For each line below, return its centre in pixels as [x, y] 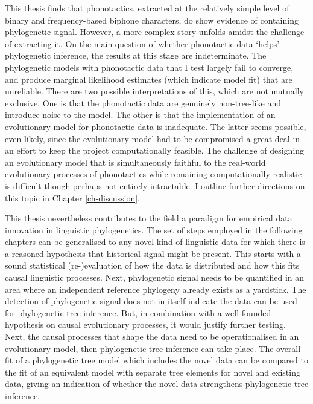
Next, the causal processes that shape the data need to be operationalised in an [152, 337]
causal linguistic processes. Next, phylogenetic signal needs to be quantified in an [155, 277]
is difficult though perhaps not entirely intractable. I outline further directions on [155, 185]
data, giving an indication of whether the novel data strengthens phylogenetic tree [157, 384]
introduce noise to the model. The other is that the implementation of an [140, 115]
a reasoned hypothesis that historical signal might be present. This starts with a [153, 253]
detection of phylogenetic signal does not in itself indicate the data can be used [151, 301]
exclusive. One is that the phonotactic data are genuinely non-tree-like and [143, 103]
